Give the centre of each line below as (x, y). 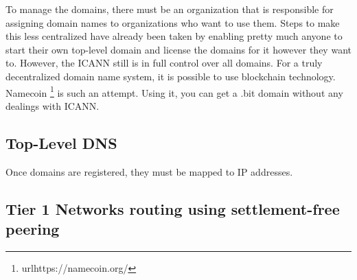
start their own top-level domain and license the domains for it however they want (178, 49)
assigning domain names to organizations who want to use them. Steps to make (173, 22)
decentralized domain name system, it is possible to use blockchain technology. (171, 76)
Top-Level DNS (61, 142)
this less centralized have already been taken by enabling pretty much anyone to (174, 36)
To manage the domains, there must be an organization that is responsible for (170, 9)
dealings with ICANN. (53, 105)
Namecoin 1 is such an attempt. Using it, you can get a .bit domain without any (174, 91)
